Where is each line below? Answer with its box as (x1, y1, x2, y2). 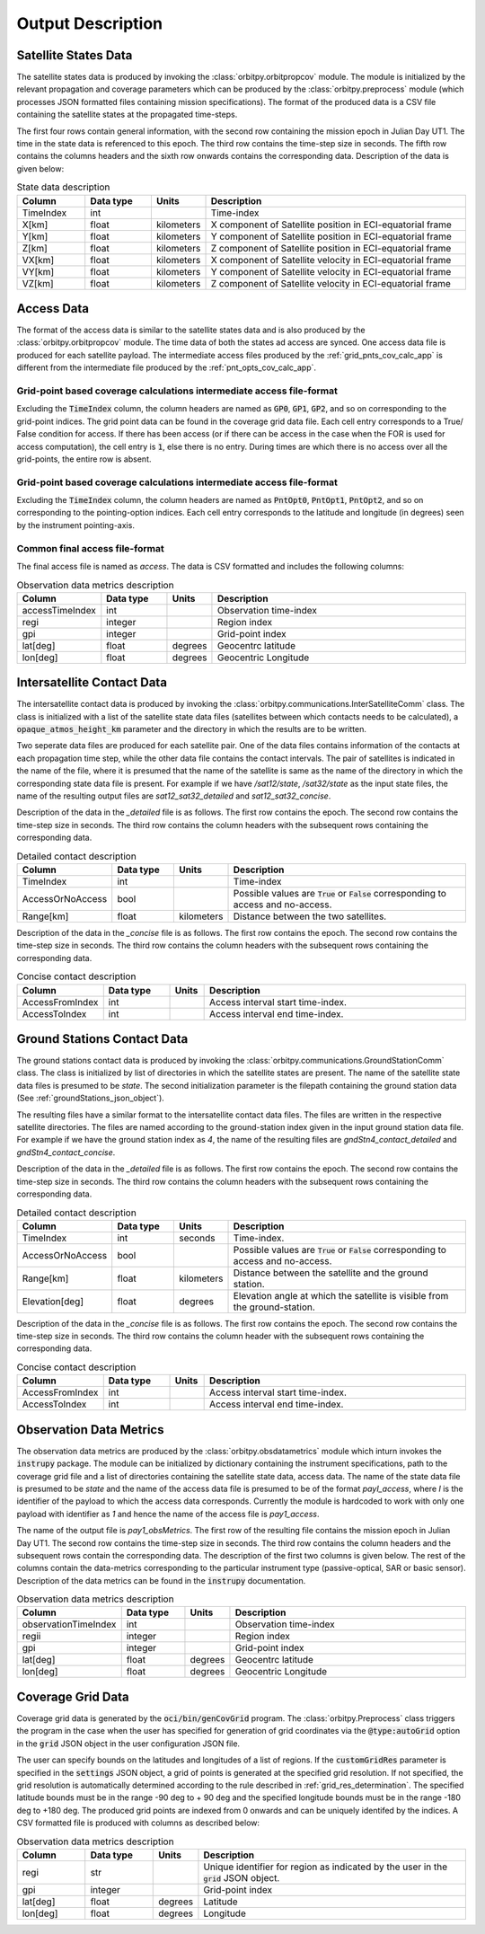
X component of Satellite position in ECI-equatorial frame (210, 218, 453, 231)
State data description (16, 181, 110, 193)
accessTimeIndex (22, 604, 96, 616)
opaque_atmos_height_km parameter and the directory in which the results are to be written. (16, 724, 367, 735)
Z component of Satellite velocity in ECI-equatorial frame (210, 277, 451, 289)
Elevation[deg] (22, 1294, 84, 1307)
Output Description (16, 13, 163, 33)
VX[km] (22, 253, 55, 266)
